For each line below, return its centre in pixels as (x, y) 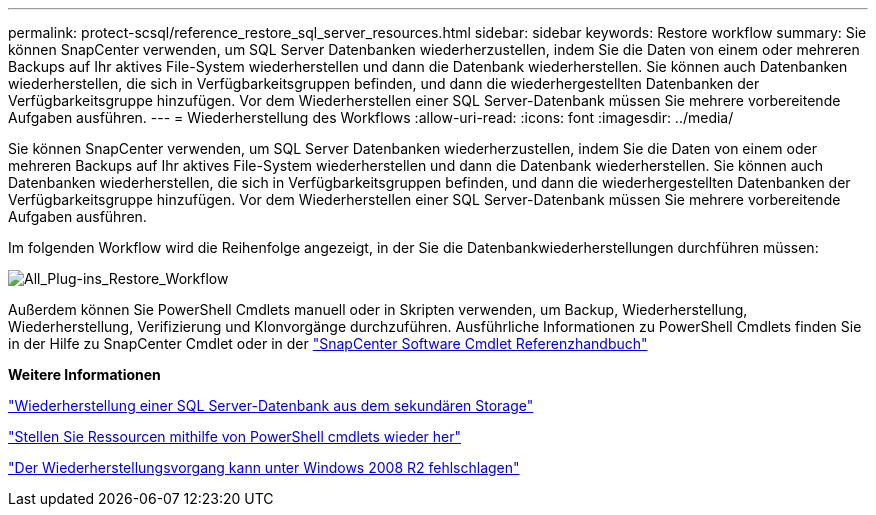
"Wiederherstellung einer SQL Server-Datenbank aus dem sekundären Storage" (271, 405)
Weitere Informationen (84, 374)
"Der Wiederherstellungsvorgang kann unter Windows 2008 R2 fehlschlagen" (264, 467)
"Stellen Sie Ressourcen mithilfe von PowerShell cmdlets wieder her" (235, 436)
